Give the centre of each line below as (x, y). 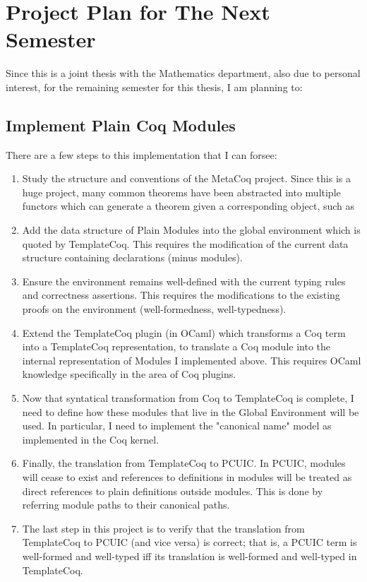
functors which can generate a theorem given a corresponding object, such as (188, 206)
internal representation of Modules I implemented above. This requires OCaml (192, 360)
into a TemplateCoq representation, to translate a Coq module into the (176, 346)
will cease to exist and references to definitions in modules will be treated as (187, 476)
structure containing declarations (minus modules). (132, 257)
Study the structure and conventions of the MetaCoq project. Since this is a (186, 178)
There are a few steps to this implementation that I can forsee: (142, 154)
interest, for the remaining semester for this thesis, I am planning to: (154, 87)
